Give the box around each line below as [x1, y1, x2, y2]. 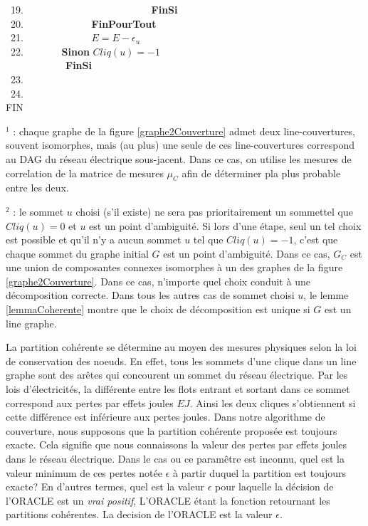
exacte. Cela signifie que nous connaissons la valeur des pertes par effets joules [6, 437, 347, 452]
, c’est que [293, 232, 338, 247]
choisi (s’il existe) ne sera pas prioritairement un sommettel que [75, 204, 353, 219]
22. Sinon [10, 43, 90, 58]
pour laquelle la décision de [214, 479, 334, 494]
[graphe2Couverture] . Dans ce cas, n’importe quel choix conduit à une [6, 273, 310, 288]
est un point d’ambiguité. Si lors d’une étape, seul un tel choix [89, 218, 362, 233]
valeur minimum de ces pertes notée [6, 465, 162, 480]
